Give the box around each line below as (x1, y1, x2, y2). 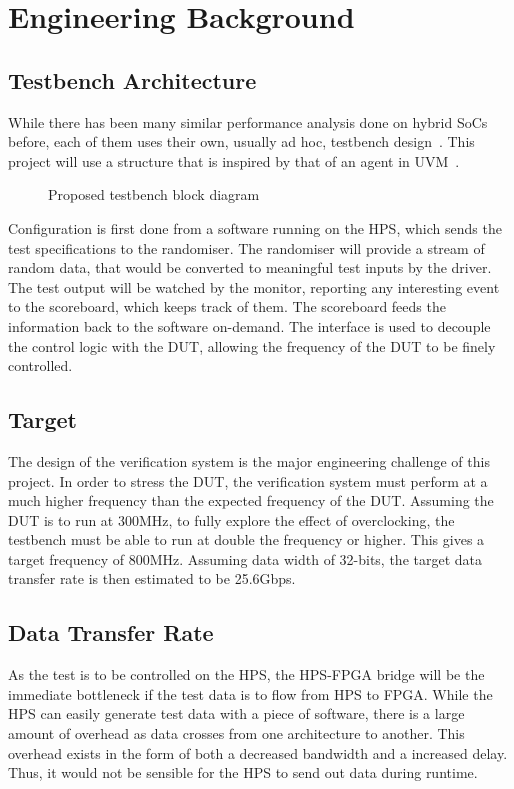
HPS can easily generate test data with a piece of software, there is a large (8, 703, 465, 724)
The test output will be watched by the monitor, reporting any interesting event (8, 276, 500, 297)
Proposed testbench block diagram (48, 184, 260, 205)
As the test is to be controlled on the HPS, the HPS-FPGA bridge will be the (8, 664, 485, 685)
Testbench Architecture (8, 64, 257, 95)
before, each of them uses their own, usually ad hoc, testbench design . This (8, 131, 475, 152)
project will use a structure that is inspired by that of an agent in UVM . (8, 150, 460, 171)
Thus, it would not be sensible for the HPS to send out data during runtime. (8, 762, 478, 783)
